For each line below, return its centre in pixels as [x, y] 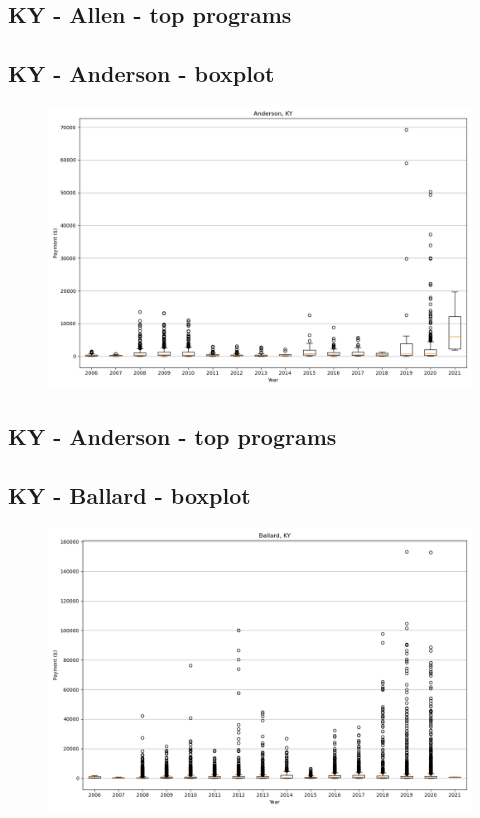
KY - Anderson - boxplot [141, 73]
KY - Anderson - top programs [172, 436]
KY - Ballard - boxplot [129, 495]
